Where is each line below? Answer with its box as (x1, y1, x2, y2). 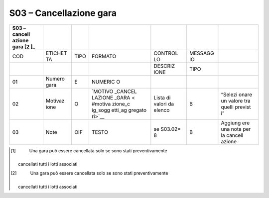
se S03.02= (153, 125, 181, 132)
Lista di (153, 94, 171, 101)
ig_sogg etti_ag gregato (91, 106, 147, 113)
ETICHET (45, 50, 67, 57)
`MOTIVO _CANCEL (91, 88, 137, 95)
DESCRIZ (153, 62, 175, 69)
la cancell (221, 132, 244, 139)
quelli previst (221, 103, 251, 110)
